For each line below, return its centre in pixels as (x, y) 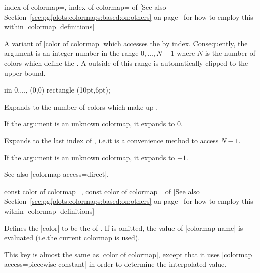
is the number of (230, 53)
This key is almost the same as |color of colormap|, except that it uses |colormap (128, 254)
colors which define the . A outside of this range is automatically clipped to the (126, 63)
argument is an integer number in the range (71, 53)
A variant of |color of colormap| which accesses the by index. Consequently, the (126, 43)
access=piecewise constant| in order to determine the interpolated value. (115, 264)
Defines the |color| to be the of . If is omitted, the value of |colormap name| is (124, 228)
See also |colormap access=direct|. (56, 174)
